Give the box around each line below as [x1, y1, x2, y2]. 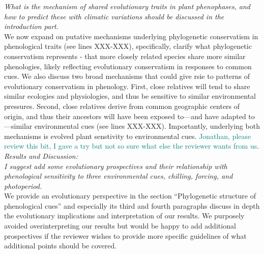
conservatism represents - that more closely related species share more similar [4, 50, 246, 61]
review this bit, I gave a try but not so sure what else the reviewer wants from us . [4, 140, 259, 151]
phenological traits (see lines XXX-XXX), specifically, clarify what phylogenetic [4, 41, 252, 51]
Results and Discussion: [4, 150, 78, 161]
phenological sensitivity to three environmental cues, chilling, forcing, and [4, 171, 233, 181]
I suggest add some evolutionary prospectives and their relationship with [4, 160, 227, 171]
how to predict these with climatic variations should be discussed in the [4, 11, 224, 21]
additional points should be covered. [4, 240, 117, 251]
